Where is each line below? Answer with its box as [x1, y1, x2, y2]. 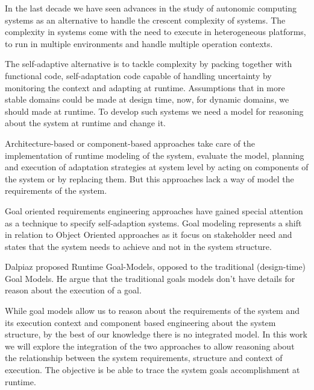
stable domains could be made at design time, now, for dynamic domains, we [5, 93, 289, 106]
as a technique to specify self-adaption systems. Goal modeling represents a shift [5, 216, 302, 229]
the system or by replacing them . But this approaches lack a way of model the [5, 172, 294, 185]
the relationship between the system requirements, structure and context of [5, 351, 283, 364]
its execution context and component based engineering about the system [5, 316, 276, 328]
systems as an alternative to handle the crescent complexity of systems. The [5, 13, 286, 26]
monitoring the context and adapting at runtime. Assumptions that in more [5, 81, 285, 94]
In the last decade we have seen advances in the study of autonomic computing [5, 2, 297, 14]
